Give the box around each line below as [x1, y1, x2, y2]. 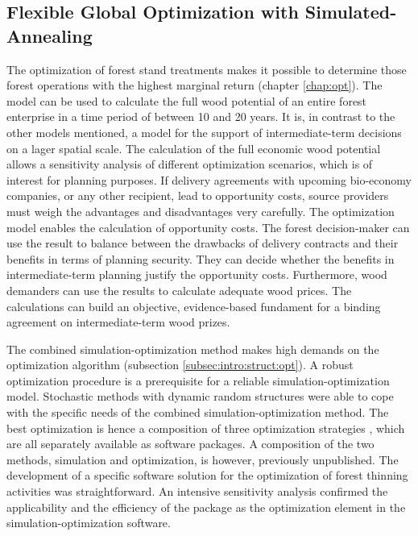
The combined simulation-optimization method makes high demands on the [6, 340, 379, 357]
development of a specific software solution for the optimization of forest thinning [6, 467, 408, 484]
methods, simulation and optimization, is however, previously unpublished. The [6, 451, 399, 467]
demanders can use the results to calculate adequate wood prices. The [6, 281, 352, 298]
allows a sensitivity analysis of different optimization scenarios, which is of [6, 156, 373, 172]
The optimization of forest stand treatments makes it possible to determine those [6, 60, 407, 77]
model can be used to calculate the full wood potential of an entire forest [6, 92, 367, 109]
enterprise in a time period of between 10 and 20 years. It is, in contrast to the [6, 108, 395, 125]
